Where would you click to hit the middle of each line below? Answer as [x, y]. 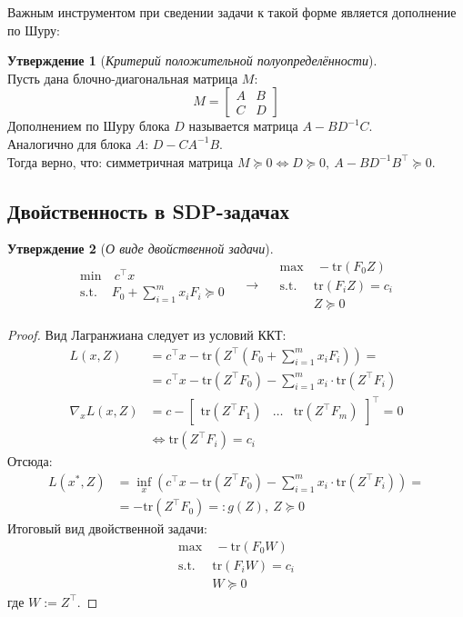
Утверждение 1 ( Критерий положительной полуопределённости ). [192, 60]
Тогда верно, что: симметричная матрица [121, 161]
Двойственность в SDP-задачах [148, 210]
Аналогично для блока [70, 143]
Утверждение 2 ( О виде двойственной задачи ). [141, 249]
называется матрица [243, 126]
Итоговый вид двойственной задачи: [107, 528]
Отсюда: [30, 461]
